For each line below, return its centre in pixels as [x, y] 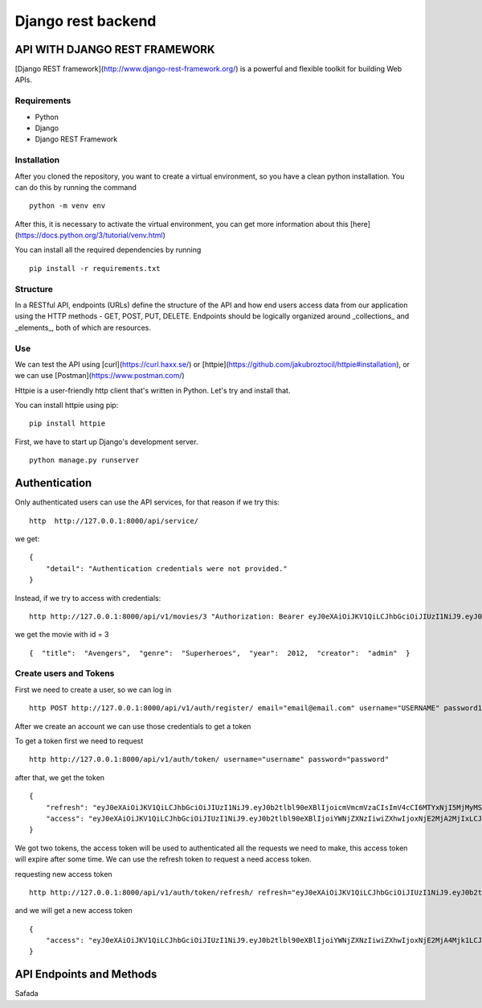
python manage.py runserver [84, 460]
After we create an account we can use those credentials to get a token [133, 726]
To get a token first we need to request [79, 741]
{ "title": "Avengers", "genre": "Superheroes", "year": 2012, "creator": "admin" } [220, 653]
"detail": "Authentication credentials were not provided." [167, 568]
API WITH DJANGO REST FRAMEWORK [115, 49]
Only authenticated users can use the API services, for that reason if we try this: [147, 502]
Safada [27, 994]
